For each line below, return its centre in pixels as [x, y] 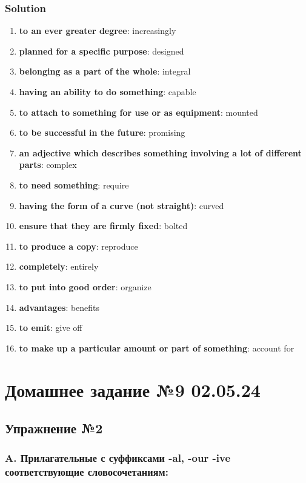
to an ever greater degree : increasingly [98, 31]
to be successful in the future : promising [102, 132]
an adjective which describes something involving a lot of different [160, 152]
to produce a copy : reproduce [78, 246]
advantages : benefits [59, 307]
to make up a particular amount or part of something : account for [157, 348]
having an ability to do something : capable [108, 92]
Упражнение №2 [54, 428]
